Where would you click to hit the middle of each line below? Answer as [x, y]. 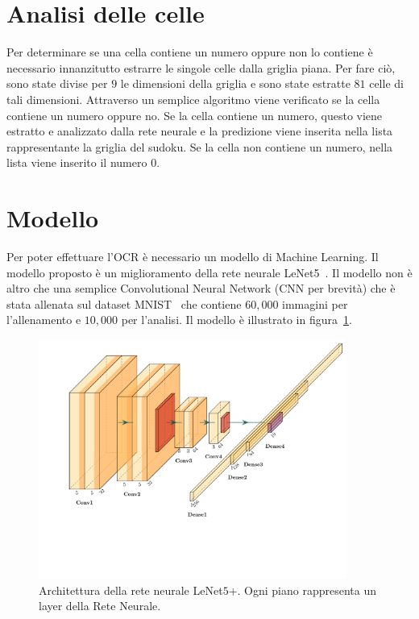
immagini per [315, 303]
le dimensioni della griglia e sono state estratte [235, 83]
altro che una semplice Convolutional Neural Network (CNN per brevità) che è [201, 288]
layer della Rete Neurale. [100, 606]
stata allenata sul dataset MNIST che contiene [124, 303]
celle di [386, 83]
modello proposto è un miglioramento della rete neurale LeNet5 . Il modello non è [209, 272]
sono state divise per [57, 83]
